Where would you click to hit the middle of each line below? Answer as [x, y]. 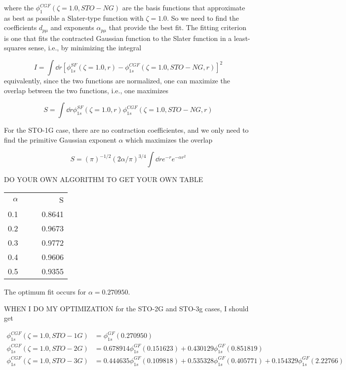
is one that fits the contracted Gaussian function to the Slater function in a [118, 38]
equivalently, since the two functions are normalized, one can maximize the [117, 81]
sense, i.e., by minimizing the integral [85, 48]
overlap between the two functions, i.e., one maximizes [86, 90]
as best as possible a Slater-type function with [74, 18]
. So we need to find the [203, 18]
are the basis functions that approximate [184, 7]
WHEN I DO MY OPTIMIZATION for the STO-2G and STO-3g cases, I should [126, 308]
